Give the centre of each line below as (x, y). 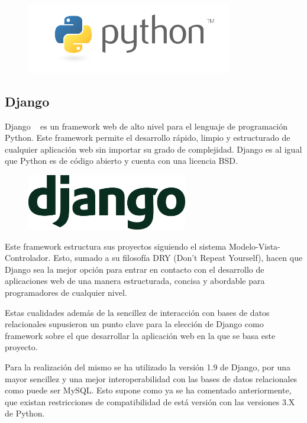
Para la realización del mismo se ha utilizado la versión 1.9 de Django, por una (148, 367)
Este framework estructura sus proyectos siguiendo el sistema (116, 246)
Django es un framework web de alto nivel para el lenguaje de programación (146, 126)
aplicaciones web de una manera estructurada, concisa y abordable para (135, 281)
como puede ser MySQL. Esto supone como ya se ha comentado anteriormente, (148, 390)
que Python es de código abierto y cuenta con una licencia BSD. (121, 161)
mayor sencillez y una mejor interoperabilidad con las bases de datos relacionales (151, 378)
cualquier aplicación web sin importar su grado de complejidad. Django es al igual (153, 149)
